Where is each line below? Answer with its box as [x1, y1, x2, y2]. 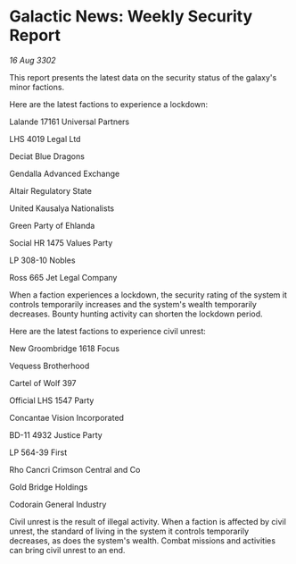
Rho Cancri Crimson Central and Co [9, 464, 141, 475]
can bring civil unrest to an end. [9, 544, 126, 555]
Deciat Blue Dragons [9, 150, 85, 162]
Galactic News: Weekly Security [9, 6, 253, 27]
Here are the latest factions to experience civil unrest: [9, 325, 207, 336]
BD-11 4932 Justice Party [9, 429, 103, 440]
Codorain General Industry [9, 499, 107, 509]
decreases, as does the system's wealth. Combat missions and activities [9, 535, 276, 546]
